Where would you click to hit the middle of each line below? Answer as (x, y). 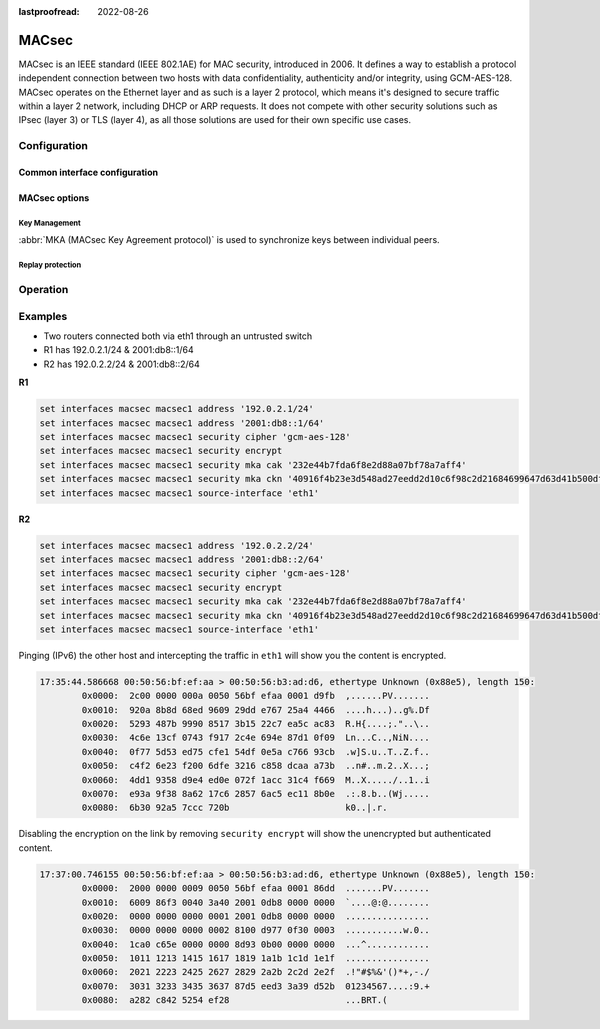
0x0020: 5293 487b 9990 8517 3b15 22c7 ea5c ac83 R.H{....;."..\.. (255, 724)
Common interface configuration (88, 172)
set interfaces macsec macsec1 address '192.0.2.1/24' (176, 409)
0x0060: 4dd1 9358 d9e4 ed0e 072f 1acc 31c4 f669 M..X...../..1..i (255, 779)
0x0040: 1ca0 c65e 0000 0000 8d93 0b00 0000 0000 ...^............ (255, 944)
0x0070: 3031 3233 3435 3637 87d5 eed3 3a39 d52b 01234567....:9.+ (255, 986)
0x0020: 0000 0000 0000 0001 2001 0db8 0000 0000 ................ (255, 916)
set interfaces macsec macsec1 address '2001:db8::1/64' (182, 423)
